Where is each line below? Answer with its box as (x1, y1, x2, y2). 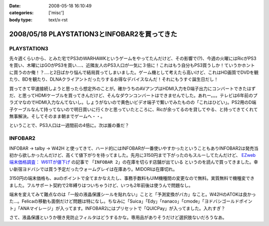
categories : (9, 10, 34, 16)
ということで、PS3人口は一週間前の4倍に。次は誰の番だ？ (9, 122, 130, 128)
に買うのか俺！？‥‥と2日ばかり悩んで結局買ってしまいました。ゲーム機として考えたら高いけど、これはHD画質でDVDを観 (9, 69, 259, 75)
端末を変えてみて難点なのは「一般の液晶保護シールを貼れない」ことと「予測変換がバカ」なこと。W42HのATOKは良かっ (9, 191, 256, 197)
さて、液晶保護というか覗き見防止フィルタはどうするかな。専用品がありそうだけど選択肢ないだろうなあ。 (9, 215, 227, 221)
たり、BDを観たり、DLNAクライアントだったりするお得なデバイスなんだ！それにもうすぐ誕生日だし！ (9, 76, 219, 82)
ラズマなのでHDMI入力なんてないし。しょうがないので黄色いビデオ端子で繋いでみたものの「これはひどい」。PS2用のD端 (9, 100, 257, 106)
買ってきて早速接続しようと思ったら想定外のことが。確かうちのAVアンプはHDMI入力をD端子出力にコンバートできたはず (9, 85, 256, 92)
